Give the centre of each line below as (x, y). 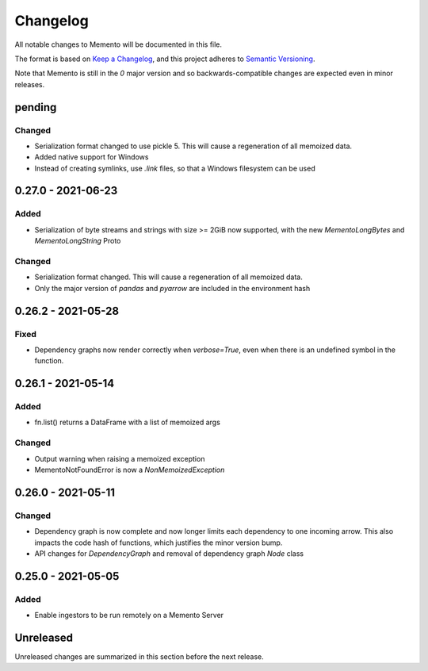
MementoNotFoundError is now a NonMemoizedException (130, 470)
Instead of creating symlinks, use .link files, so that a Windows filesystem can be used (175, 168)
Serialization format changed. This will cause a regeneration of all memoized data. (168, 277)
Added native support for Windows (92, 157)
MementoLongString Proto (78, 241)
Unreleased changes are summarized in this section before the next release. (139, 656)
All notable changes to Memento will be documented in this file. (118, 44)
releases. (30, 84)
